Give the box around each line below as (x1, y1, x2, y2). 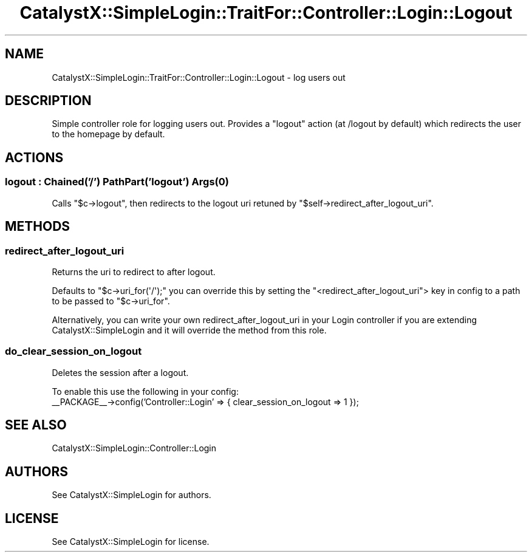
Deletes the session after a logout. (52, 367, 189, 378)
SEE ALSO (5, 417, 67, 433)
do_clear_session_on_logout (5, 345, 142, 358)
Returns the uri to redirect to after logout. (52, 266, 216, 277)
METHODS (5, 219, 70, 234)
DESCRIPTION (5, 93, 92, 109)
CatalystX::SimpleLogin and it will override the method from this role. (52, 324, 327, 335)
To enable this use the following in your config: (52, 386, 239, 397)
